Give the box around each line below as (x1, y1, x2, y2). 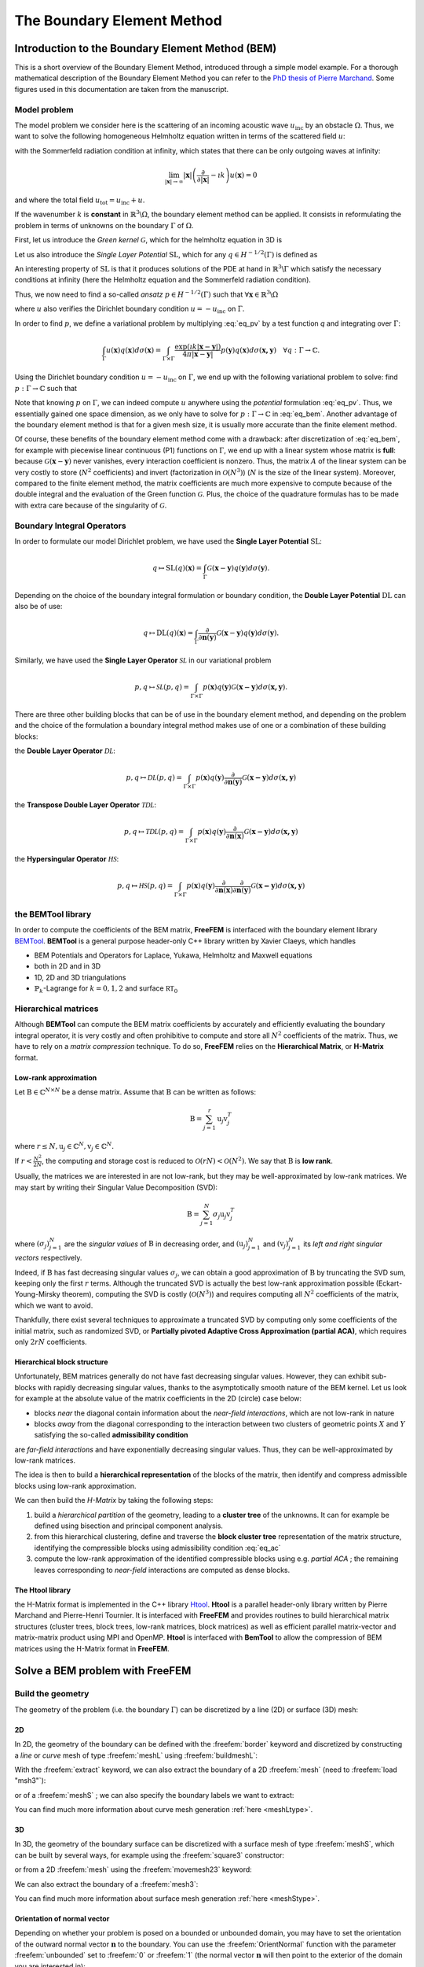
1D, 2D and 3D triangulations (34, 972, 126, 982)
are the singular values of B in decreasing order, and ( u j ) (64, 1239, 249, 1250)
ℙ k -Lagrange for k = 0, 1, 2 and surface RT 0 (34, 984, 178, 995)
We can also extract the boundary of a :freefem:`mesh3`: (14, 1879, 199, 1888)
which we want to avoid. (14, 1301, 93, 1310)
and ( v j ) (263, 1239, 289, 1250)
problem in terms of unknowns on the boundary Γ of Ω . (14, 220, 194, 230)
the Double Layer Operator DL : (14, 746, 115, 755)
